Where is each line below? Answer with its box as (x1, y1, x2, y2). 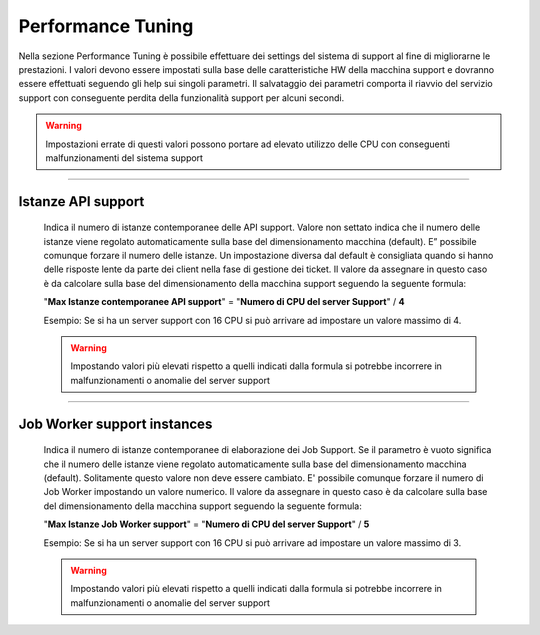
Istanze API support (18, 193, 145, 210)
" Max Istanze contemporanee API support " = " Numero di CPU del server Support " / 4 (43, 296, 405, 308)
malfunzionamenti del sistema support (45, 151, 204, 164)
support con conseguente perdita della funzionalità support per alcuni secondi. (18, 91, 345, 104)
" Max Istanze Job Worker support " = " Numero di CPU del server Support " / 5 (43, 518, 370, 530)
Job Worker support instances (18, 415, 213, 432)
